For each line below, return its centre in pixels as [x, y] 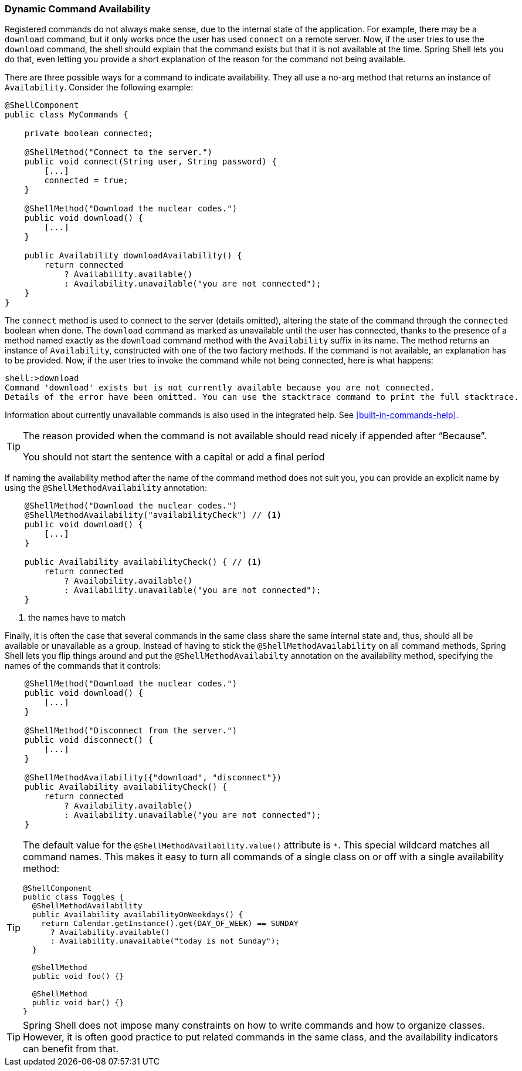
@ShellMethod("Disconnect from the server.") [131, 731]
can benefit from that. [71, 1049]
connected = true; [86, 181]
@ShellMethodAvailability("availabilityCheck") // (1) [153, 515]
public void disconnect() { [89, 740]
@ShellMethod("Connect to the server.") [118, 152]
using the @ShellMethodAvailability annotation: [106, 488]
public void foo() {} [78, 976]
